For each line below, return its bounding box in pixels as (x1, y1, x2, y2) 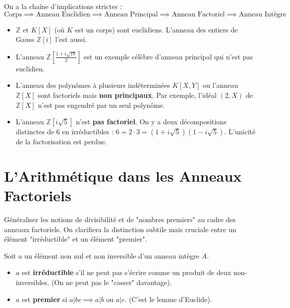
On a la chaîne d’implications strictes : (4, 1, 122, 11)
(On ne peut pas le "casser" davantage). (51, 277, 172, 288)
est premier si (21, 294, 67, 304)
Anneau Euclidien (36, 10, 90, 18)
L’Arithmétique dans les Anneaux (4, 165, 242, 186)
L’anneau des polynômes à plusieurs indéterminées (15, 80, 170, 90)
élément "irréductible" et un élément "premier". (4, 234, 147, 244)
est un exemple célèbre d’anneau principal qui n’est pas (83, 51, 253, 61)
